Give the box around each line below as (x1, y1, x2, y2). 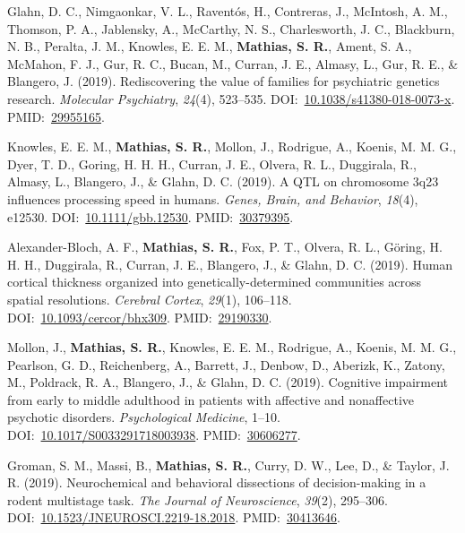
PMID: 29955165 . (7, 107, 105, 125)
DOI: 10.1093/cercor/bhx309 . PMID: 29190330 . (7, 307, 272, 326)
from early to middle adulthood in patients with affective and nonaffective (7, 390, 415, 408)
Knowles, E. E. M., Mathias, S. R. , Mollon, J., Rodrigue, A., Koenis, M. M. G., (7, 137, 457, 156)
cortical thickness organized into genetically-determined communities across (7, 272, 422, 291)
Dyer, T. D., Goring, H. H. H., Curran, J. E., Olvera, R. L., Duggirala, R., (7, 154, 417, 173)
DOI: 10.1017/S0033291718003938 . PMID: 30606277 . (7, 426, 301, 444)
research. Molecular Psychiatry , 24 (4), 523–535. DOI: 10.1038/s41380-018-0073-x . (7, 89, 455, 107)
